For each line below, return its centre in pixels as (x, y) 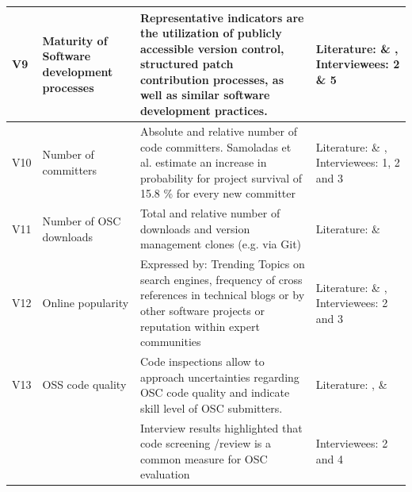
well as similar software (205, 95)
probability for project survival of (221, 177)
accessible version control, (212, 48)
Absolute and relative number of (219, 131)
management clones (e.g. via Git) (221, 244)
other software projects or (202, 310)
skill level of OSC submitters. (211, 407)
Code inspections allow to (202, 361)
